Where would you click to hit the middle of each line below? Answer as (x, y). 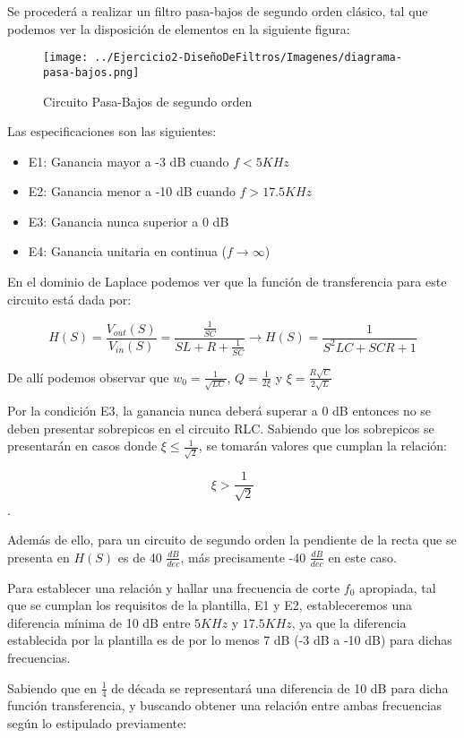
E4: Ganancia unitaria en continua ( (128, 251)
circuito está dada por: (69, 299)
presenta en (39, 557)
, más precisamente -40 (243, 557)
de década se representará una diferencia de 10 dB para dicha (280, 687)
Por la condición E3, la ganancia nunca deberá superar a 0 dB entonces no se (219, 411)
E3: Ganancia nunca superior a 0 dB (129, 221)
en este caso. (362, 557)
